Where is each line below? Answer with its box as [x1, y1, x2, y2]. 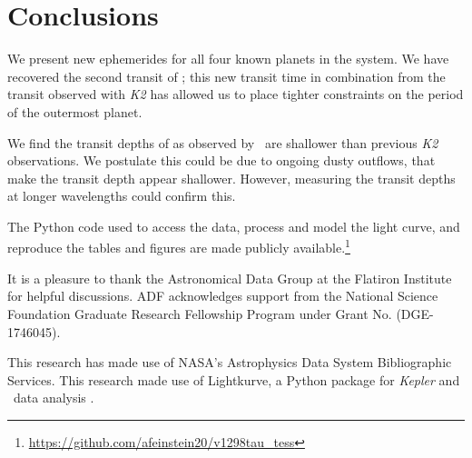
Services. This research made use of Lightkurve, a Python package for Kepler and [7, 370, 460, 389]
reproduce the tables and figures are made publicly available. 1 [7, 235, 350, 257]
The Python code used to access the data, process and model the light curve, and [7, 216, 460, 235]
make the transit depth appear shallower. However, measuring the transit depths [7, 168, 456, 187]
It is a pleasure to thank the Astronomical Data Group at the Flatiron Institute [7, 268, 452, 287]
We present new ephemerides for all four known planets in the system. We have [7, 49, 449, 68]
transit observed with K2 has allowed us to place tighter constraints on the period [7, 85, 464, 104]
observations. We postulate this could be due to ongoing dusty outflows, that [7, 151, 436, 170]
